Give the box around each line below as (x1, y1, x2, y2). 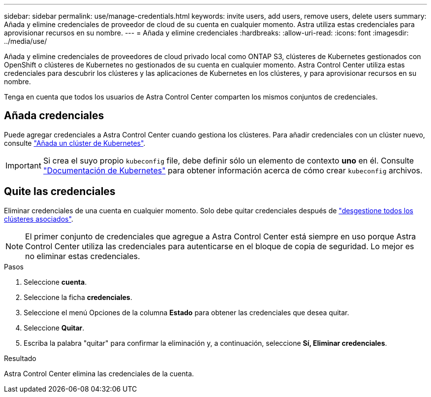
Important (5, 160, 41, 170)
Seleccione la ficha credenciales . (24, 293, 132, 301)
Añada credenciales (4, 109, 104, 122)
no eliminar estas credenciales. (25, 251, 140, 261)
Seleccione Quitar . (24, 323, 85, 332)
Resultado (4, 354, 36, 363)
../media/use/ (4, 37, 47, 45)
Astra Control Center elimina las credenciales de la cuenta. (4, 369, 194, 378)
